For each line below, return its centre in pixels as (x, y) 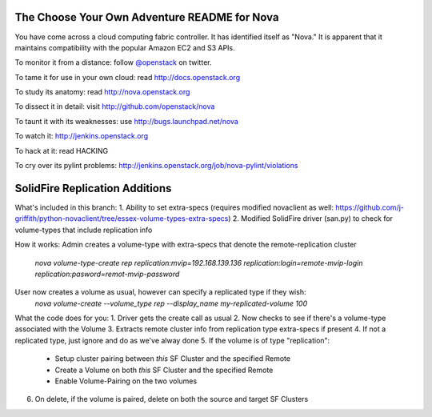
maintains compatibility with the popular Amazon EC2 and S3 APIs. (125, 47)
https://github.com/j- (369, 207)
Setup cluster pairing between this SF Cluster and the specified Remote (173, 359)
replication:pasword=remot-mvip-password (107, 274)
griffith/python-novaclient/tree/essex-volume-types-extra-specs (122, 219)
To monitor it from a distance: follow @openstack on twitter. (113, 62)
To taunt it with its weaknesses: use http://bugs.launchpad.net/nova (127, 121)
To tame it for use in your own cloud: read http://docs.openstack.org (127, 77)
